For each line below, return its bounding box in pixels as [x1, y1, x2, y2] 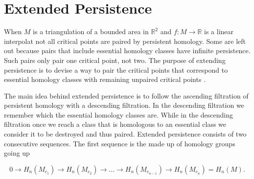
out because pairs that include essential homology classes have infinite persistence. [4, 45, 251, 56]
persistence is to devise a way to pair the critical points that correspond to [4, 64, 228, 75]
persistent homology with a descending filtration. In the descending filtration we [4, 100, 244, 110]
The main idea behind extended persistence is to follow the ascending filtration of [4, 90, 249, 100]
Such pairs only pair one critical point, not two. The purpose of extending [4, 55, 226, 65]
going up [4, 148, 30, 158]
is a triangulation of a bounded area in [33, 26, 149, 37]
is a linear [204, 26, 234, 37]
